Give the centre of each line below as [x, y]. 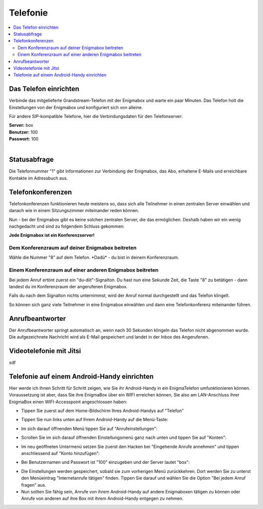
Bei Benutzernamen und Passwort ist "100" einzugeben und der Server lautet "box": [105, 462]
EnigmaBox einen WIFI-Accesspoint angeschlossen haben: [68, 402]
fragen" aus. [34, 485]
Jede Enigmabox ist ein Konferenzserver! [52, 235]
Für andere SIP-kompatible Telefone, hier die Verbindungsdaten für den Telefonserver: [96, 116]
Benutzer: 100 [23, 132]
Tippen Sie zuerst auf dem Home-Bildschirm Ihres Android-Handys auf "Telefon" [103, 411]
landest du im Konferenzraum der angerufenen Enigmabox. [68, 286]
